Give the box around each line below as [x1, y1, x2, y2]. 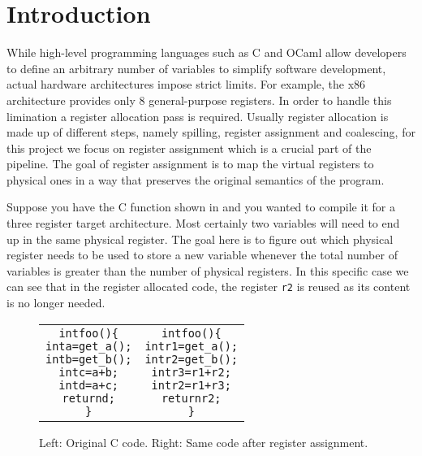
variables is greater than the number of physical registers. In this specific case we [6, 262, 409, 279]
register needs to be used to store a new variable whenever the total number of [6, 246, 398, 263]
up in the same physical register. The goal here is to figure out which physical [6, 230, 394, 247]
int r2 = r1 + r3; [151, 378, 231, 392]
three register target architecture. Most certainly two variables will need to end [6, 215, 400, 232]
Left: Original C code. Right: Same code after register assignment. [39, 433, 368, 450]
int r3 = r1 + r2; [151, 365, 231, 379]
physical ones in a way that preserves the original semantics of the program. [6, 171, 385, 188]
